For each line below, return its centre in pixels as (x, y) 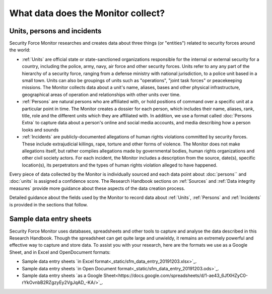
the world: (20, 50)
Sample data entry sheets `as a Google (62, 275)
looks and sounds (40, 130)
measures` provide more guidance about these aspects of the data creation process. (97, 188)
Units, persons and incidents (55, 31)
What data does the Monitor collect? (87, 13)
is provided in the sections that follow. (49, 204)
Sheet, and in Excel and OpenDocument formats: (60, 252)
